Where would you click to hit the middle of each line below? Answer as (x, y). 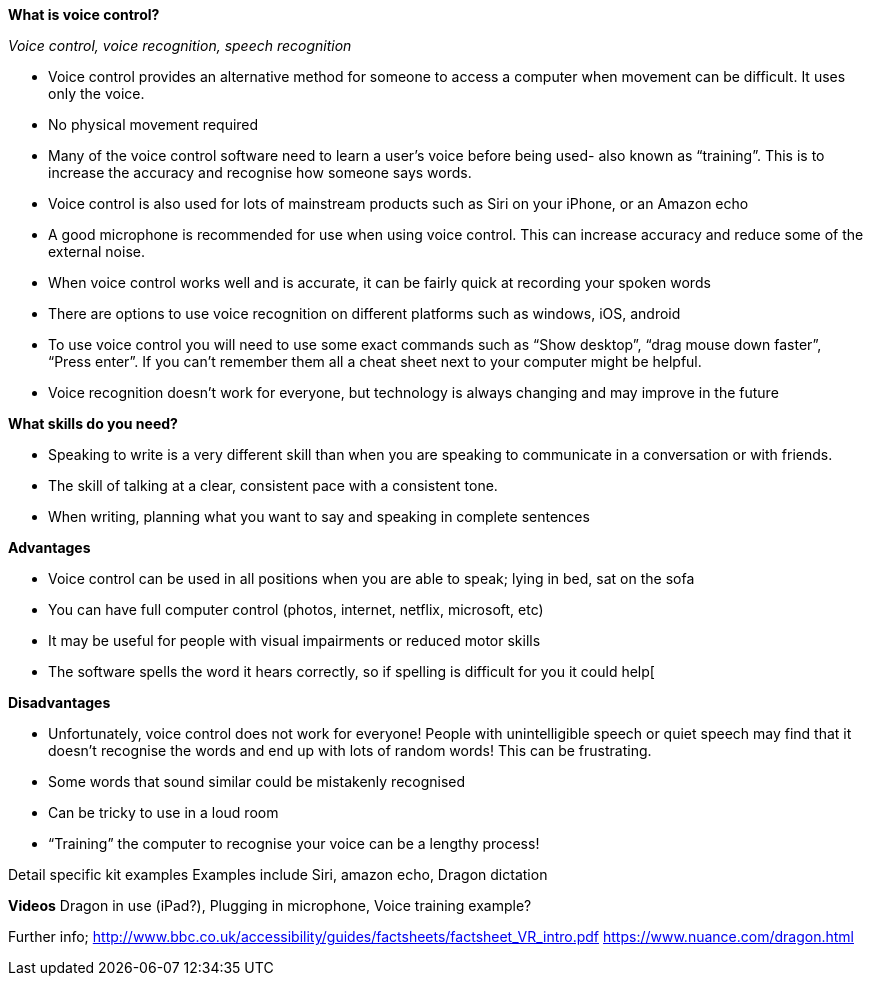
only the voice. (96, 93)
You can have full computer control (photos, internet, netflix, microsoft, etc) (296, 609)
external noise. (96, 251)
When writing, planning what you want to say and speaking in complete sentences (319, 516)
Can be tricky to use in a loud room (163, 812)
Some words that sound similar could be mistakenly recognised (257, 781)
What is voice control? (84, 14)
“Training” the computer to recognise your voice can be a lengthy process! (294, 843)
